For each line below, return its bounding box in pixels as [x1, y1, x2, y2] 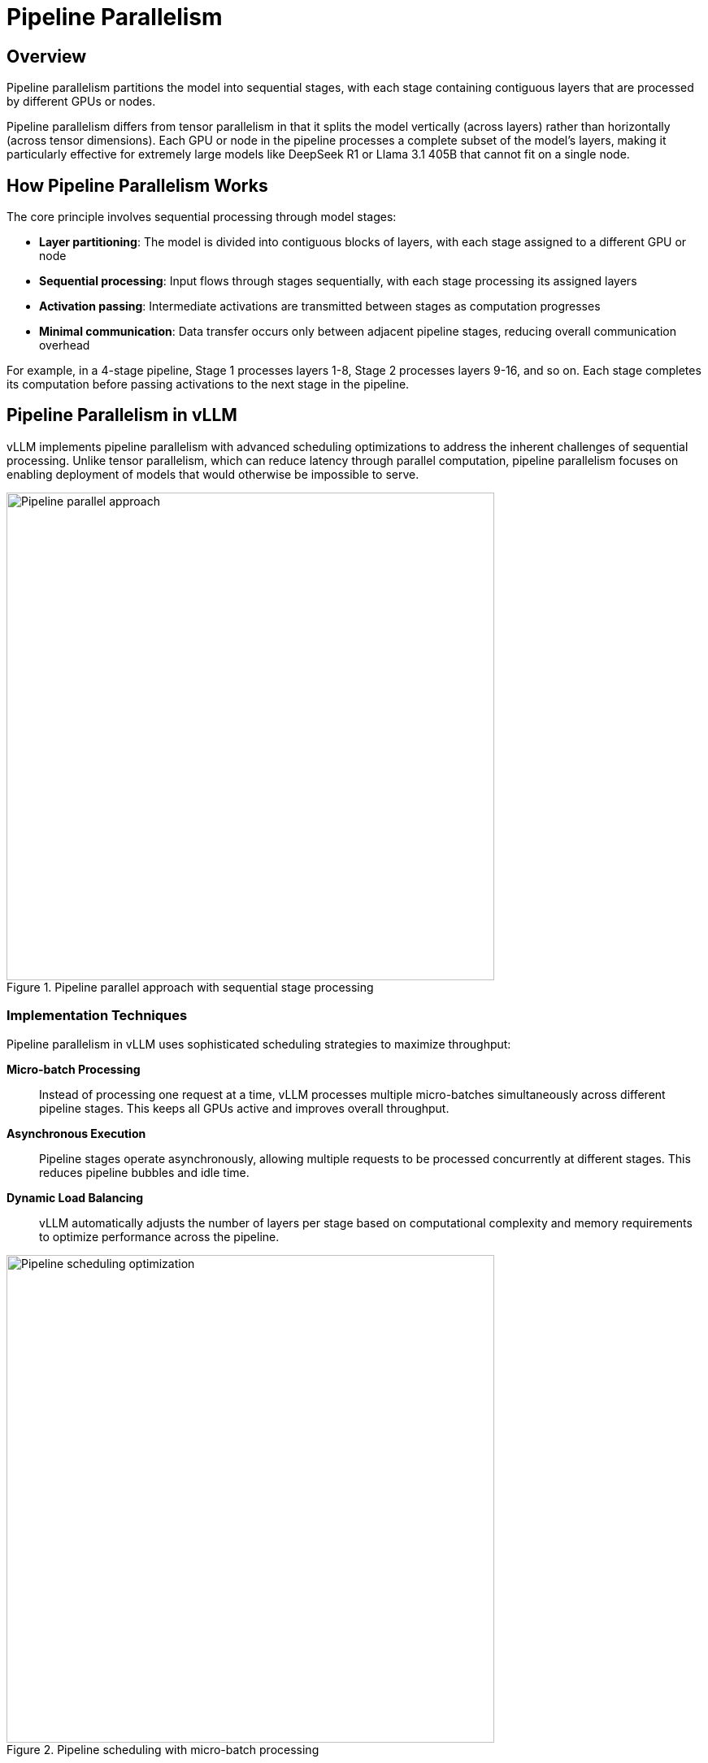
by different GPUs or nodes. [7, 94, 156, 109]
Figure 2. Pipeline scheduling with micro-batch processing [7, 1742, 319, 1756]
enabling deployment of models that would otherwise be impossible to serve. [7, 467, 419, 481]
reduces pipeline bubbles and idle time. [39, 1165, 250, 1179]
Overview [7, 46, 87, 67]
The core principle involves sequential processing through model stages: [7, 210, 397, 224]
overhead [39, 338, 90, 353]
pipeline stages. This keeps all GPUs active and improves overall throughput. [39, 1101, 450, 1115]
